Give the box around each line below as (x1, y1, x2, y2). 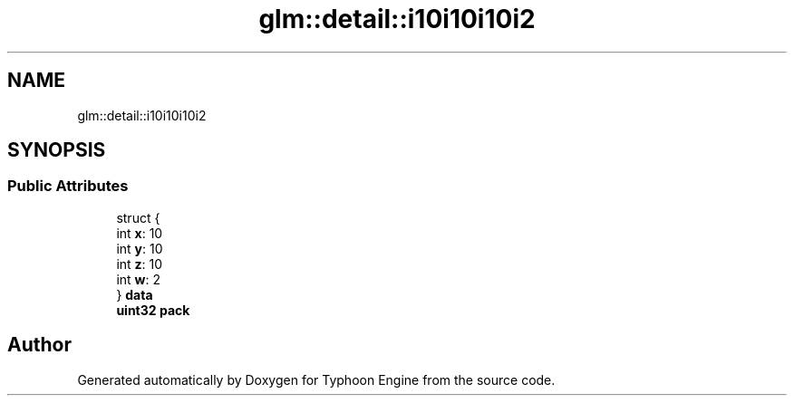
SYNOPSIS (7, 139, 106, 162)
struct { (116, 209, 160, 225)
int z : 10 (116, 255, 163, 272)
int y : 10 (116, 240, 163, 256)
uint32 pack (116, 302, 190, 318)
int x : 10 (116, 225, 163, 241)
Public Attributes (7, 177, 129, 196)
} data (116, 286, 153, 302)
